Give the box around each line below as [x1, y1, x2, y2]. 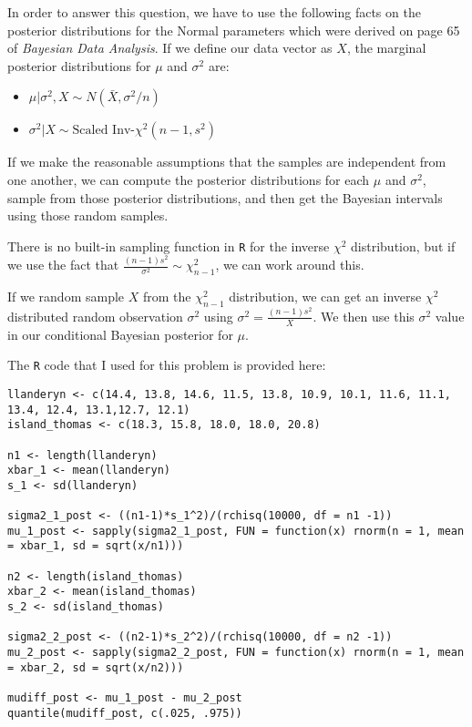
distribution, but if [351, 236, 456, 255]
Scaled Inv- [72, 124, 135, 138]
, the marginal [346, 38, 426, 57]
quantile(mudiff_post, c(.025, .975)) [7, 706, 242, 720]
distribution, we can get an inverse [229, 287, 422, 306]
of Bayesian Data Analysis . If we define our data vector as [7, 38, 333, 57]
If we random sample [7, 287, 125, 306]
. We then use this [313, 306, 415, 325]
